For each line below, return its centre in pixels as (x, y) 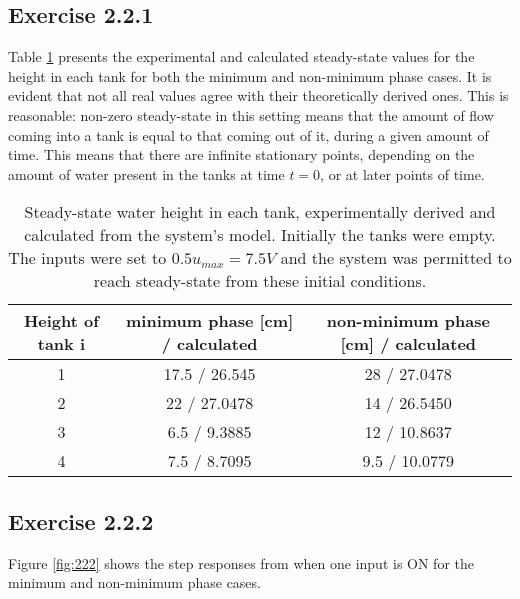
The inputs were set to (87, 258)
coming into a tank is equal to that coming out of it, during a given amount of (248, 134)
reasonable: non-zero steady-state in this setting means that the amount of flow (251, 114)
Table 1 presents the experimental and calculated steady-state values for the (241, 56)
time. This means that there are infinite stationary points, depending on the (241, 154)
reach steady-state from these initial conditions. (260, 281)
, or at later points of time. (402, 173)
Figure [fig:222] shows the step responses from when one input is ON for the (241, 562)
